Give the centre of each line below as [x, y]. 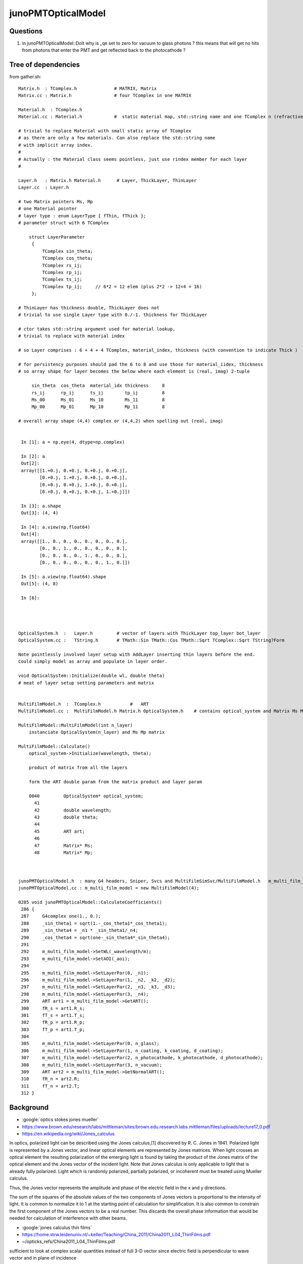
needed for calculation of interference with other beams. [68, 1218]
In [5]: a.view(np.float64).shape [64, 577]
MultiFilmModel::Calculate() [54, 747]
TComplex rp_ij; [62, 272]
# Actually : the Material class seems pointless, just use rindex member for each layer [133, 159]
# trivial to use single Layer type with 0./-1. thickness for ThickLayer [113, 315]
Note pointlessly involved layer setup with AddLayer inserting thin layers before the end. [137, 654]
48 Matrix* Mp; [64, 852]
